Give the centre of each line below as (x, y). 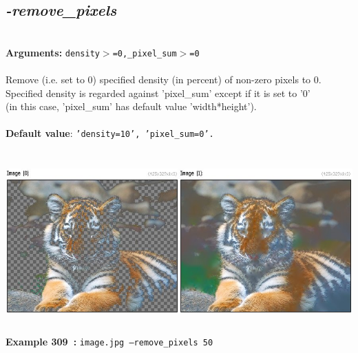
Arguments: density (53, 52)
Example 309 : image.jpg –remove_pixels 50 (109, 342)
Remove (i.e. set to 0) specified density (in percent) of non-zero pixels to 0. (164, 79)
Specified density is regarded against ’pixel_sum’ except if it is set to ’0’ (158, 93)
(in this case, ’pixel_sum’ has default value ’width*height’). (131, 106)
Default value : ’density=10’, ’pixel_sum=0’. (110, 133)
